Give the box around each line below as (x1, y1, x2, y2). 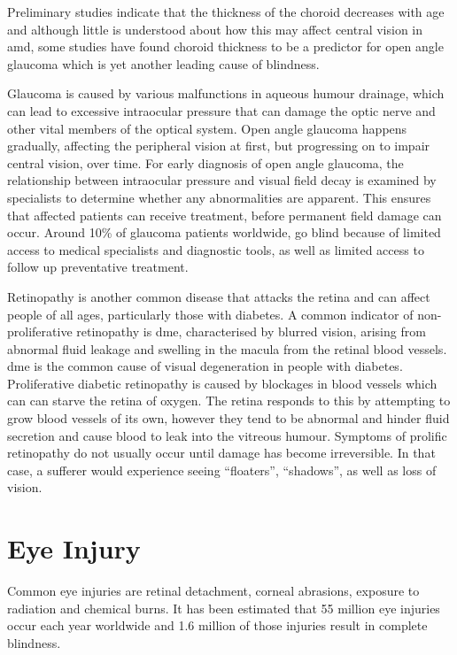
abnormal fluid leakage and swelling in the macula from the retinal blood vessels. (7, 339, 447, 358)
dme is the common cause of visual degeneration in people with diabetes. (7, 357, 403, 375)
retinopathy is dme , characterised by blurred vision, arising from (76, 322, 426, 341)
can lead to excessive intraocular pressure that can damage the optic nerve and (7, 101, 436, 119)
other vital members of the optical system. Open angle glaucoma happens (7, 119, 407, 137)
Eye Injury (7, 530, 141, 566)
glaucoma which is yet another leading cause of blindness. (7, 54, 320, 73)
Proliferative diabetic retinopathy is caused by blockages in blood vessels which (7, 374, 438, 392)
